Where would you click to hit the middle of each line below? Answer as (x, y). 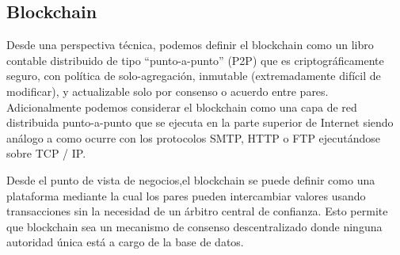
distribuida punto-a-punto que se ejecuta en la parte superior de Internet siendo (200, 122)
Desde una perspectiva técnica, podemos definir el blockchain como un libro (190, 45)
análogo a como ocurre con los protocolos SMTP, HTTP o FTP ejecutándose (194, 137)
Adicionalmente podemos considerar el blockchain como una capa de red (182, 107)
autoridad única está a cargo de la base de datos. (125, 242)
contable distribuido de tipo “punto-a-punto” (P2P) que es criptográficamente (195, 60)
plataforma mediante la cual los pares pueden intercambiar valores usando (186, 195)
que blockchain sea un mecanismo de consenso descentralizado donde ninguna (194, 226)
